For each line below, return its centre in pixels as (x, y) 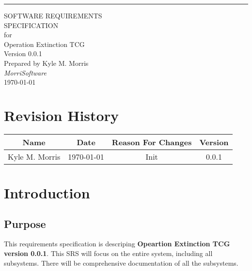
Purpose (25, 223)
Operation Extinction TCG (44, 44)
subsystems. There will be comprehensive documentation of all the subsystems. (121, 263)
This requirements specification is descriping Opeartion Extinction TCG (117, 244)
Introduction (47, 193)
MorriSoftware (25, 72)
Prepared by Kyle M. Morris (46, 63)
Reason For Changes (152, 142)
